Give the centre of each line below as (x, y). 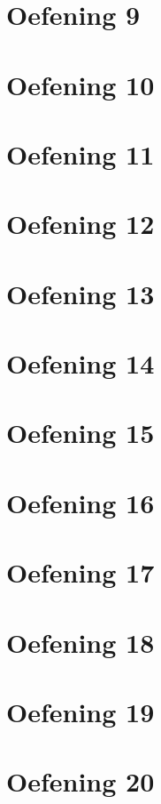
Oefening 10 (80, 84)
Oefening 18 (80, 642)
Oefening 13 (80, 293)
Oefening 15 (80, 433)
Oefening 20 (80, 781)
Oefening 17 (80, 572)
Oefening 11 (80, 153)
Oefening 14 (80, 363)
